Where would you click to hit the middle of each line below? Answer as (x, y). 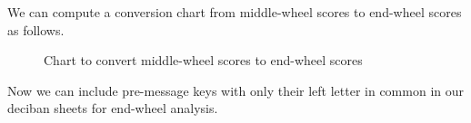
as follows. (36, 29)
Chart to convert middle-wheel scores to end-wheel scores (203, 60)
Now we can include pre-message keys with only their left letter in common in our (235, 90)
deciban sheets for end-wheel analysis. (113, 108)
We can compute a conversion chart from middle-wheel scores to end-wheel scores (235, 12)
